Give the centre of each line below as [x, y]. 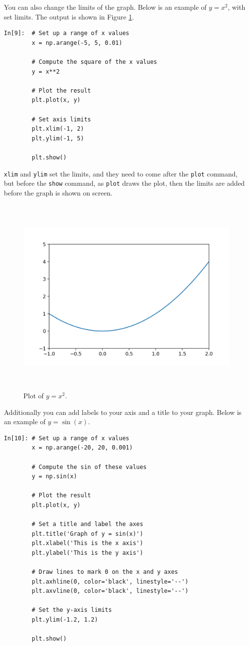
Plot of [34, 395]
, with [237, 7]
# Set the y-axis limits [72, 610]
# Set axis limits [61, 119]
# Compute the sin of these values [89, 467]
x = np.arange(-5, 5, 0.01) [77, 43]
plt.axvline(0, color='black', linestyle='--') [110, 591]
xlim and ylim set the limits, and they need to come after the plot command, [121, 173]
